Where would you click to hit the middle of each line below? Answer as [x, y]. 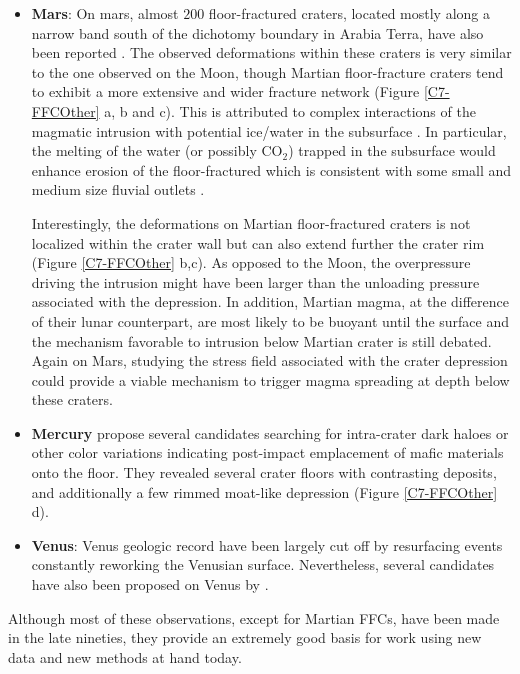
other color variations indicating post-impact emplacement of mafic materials [267, 452]
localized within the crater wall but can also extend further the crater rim [258, 242]
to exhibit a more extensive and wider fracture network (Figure [225, 91]
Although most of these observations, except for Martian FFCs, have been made [254, 617]
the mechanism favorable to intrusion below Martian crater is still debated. [261, 340]
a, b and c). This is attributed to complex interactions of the [290, 110]
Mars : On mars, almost [105, 13]
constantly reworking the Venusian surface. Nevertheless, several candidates [263, 564]
